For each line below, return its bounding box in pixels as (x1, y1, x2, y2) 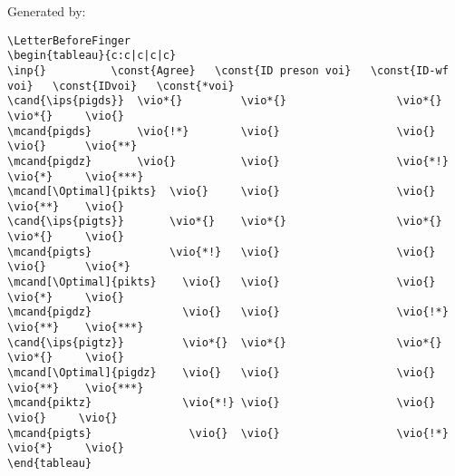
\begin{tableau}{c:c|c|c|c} (7, 49, 177, 63)
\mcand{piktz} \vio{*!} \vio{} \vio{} (7, 396, 436, 410)
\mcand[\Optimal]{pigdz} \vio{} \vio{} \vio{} (7, 366, 436, 380)
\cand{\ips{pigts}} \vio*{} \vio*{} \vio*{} (7, 215, 442, 228)
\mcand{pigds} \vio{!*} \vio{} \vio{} (7, 124, 436, 138)
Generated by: (7, 2, 86, 20)
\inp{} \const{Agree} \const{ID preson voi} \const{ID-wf (7, 63, 449, 77)
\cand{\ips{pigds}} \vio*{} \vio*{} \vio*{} (7, 94, 442, 108)
